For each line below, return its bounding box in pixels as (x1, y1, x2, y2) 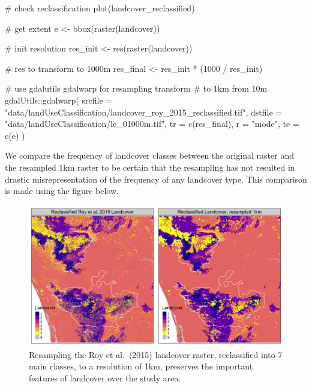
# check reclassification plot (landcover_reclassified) (5, 2, 195, 14)
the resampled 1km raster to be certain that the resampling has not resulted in (5, 160, 295, 173)
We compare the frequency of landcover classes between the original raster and (5, 149, 294, 162)
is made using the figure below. (5, 184, 119, 197)
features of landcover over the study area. (29, 371, 181, 384)
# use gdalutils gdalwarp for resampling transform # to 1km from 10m (5, 82, 268, 95)
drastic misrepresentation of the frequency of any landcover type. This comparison (5, 172, 307, 185)
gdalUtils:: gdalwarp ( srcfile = (5, 93, 113, 106)
